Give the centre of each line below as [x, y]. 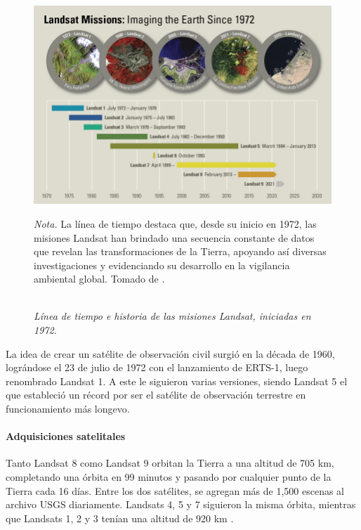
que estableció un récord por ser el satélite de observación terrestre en [156, 395]
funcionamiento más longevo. [68, 409]
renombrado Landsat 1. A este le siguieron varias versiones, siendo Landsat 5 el [177, 381]
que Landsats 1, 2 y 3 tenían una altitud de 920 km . [120, 518]
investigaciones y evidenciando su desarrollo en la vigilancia [162, 265]
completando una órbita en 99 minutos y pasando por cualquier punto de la [169, 477]
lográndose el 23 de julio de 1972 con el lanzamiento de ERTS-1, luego [157, 367]
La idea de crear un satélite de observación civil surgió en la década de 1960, [170, 353]
